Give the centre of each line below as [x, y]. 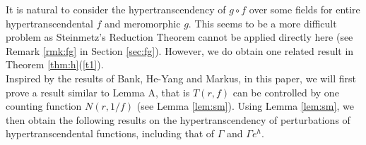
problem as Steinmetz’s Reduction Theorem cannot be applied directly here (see [179, 37]
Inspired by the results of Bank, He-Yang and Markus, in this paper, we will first [181, 78]
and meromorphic [143, 23]
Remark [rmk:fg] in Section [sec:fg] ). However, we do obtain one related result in [180, 50]
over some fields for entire [305, 9]
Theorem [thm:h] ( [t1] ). [55, 64]
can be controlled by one [286, 92]
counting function [44, 106]
